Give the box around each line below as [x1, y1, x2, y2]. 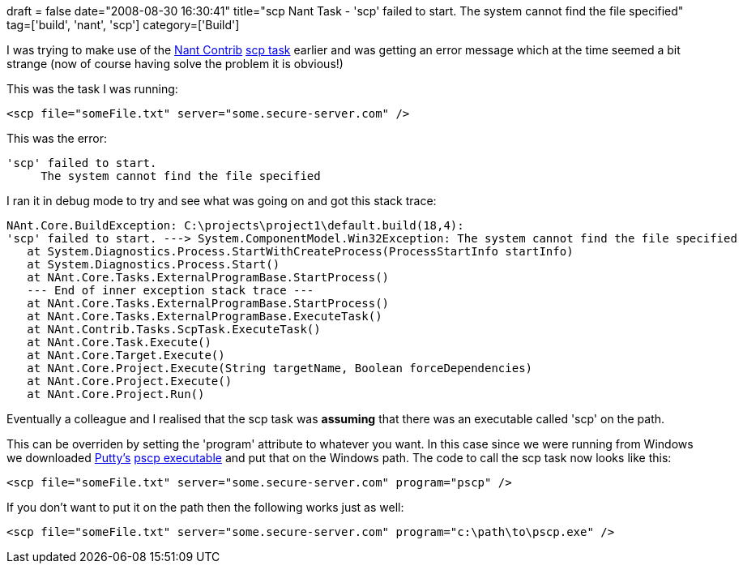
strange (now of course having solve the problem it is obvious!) [6, 57, 344, 71]
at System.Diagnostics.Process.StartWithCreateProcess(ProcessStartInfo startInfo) [27, 245, 574, 258]
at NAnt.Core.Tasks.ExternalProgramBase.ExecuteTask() [27, 310, 382, 323]
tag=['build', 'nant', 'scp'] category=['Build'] [6, 18, 240, 32]
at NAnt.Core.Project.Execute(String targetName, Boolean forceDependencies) [27, 362, 533, 375]
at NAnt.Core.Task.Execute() [27, 336, 211, 349]
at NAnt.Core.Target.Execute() [27, 349, 225, 362]
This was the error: [6, 131, 108, 145]
